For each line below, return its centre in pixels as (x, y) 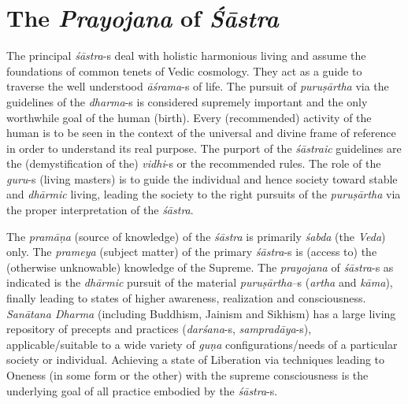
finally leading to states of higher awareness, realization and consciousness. (186, 298)
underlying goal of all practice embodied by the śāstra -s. (142, 390)
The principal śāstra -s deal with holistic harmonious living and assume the (186, 56)
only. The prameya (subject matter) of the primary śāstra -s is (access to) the (192, 252)
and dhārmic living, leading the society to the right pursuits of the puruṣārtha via (204, 194)
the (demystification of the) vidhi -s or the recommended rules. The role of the (194, 163)
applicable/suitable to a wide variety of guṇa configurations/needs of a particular (202, 344)
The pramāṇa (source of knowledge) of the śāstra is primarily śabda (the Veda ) (196, 236)
